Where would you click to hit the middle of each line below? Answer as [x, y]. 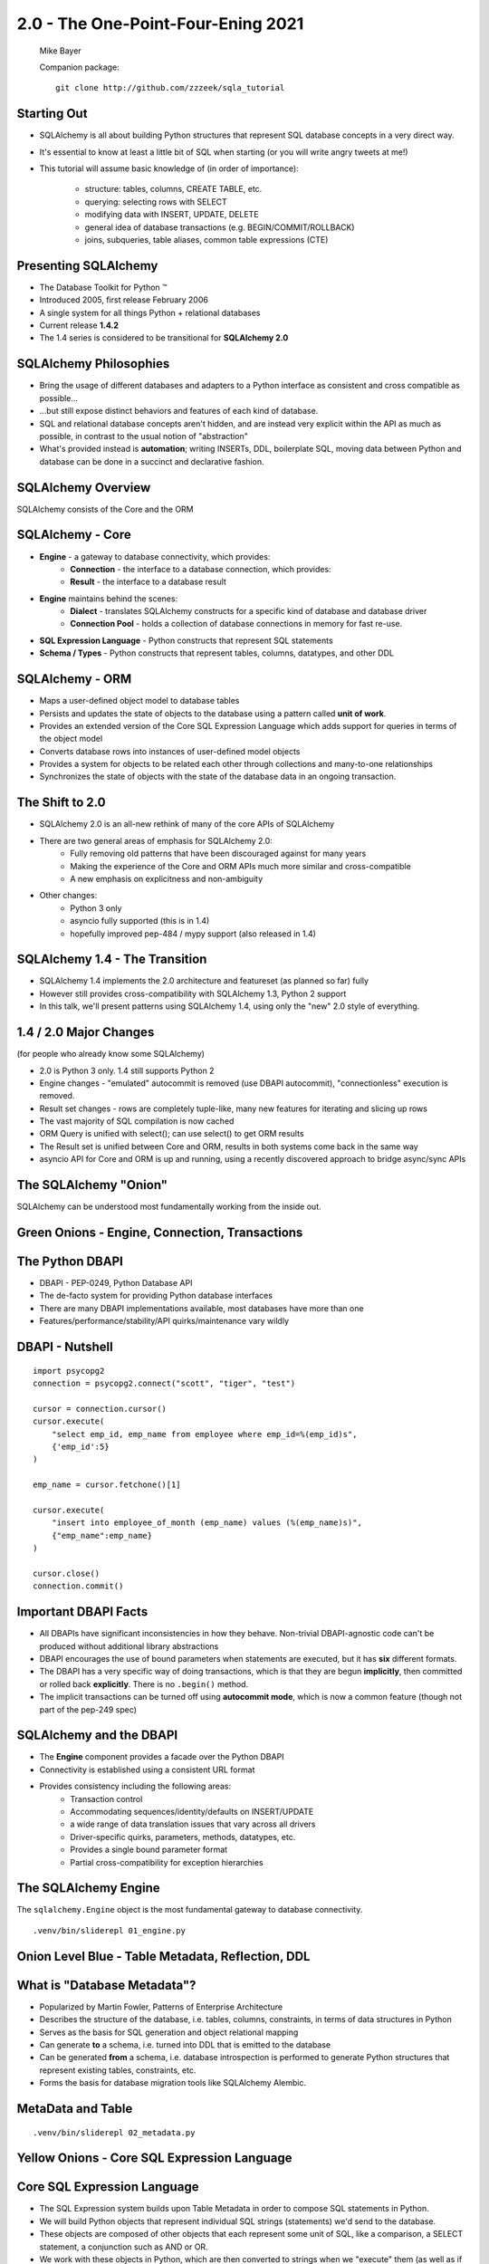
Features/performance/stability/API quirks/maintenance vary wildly [164, 1321]
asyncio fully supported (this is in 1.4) [140, 921]
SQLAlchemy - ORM [74, 679]
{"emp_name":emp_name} [102, 1535]
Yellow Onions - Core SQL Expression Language [154, 2158]
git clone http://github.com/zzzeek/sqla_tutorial [170, 88]
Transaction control [106, 1799]
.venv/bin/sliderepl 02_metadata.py [114, 2132]
